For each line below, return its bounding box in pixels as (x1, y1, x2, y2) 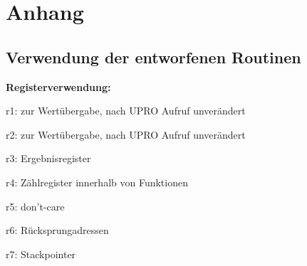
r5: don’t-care (6, 198, 65, 213)
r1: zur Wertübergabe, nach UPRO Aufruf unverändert (6, 103, 246, 118)
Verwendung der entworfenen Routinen (6, 46, 301, 68)
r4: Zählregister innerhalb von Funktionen (6, 174, 188, 189)
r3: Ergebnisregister (6, 151, 91, 166)
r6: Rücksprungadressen (6, 223, 109, 238)
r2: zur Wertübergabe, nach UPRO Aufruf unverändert (6, 127, 246, 142)
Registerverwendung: (6, 79, 111, 94)
